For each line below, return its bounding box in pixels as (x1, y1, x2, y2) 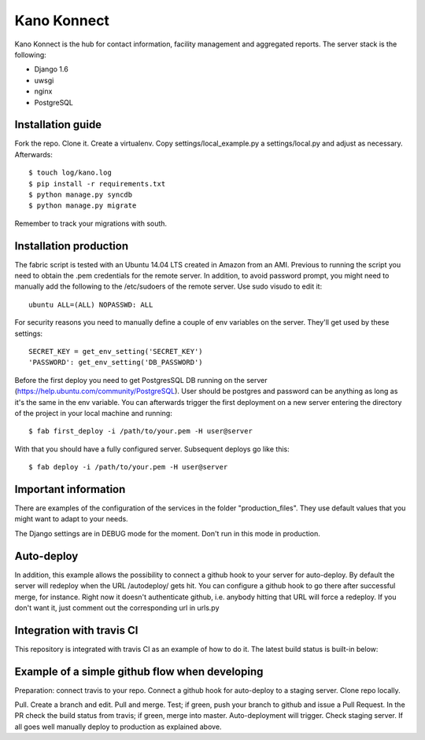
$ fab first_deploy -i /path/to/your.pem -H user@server (28, 427, 253, 436)
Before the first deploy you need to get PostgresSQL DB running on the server (14, 375, 268, 385)
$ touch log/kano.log (28, 168, 112, 177)
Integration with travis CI (14, 624, 139, 637)
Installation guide (14, 118, 102, 131)
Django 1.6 (34, 64, 68, 74)
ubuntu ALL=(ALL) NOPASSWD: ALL (28, 300, 153, 309)
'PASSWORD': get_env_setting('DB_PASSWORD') (28, 358, 204, 367)
